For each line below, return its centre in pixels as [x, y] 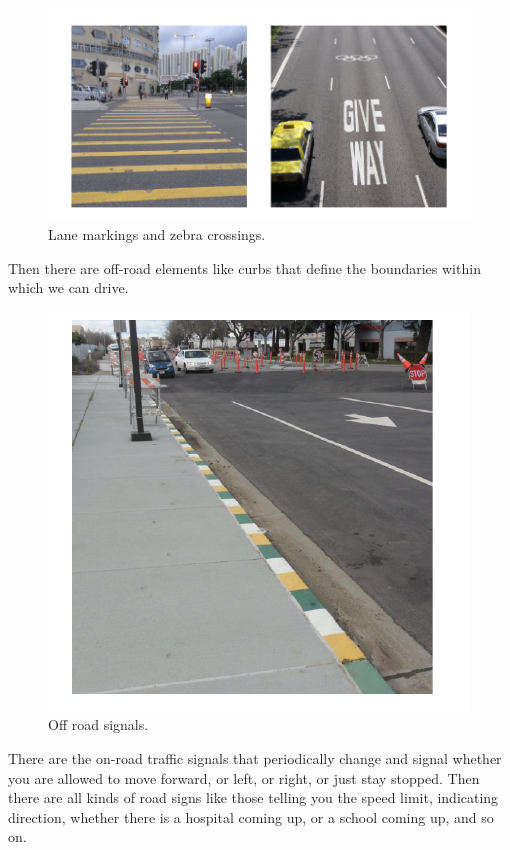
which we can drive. [68, 287]
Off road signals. [98, 724]
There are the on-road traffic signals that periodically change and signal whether [255, 758]
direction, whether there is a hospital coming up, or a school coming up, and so [251, 816]
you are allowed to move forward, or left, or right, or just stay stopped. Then [244, 777]
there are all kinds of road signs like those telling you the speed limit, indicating [253, 797]
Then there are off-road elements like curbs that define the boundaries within [244, 267]
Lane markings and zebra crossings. [157, 234]
